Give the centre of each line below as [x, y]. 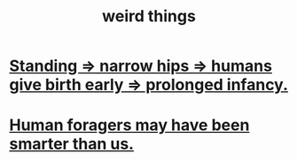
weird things [149, 16]
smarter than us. [72, 144]
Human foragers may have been [129, 125]
